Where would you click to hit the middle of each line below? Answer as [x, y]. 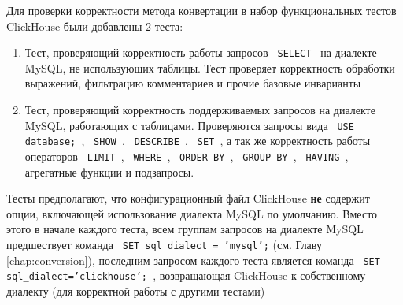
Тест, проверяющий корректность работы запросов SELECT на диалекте [201, 52]
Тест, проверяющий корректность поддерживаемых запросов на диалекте [200, 110]
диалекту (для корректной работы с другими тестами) [136, 290]
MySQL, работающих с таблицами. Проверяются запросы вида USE [189, 125]
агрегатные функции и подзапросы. [109, 171]
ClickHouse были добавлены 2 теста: [95, 26]
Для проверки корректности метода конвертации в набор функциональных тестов [201, 10]
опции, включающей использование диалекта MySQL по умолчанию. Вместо [192, 213]
